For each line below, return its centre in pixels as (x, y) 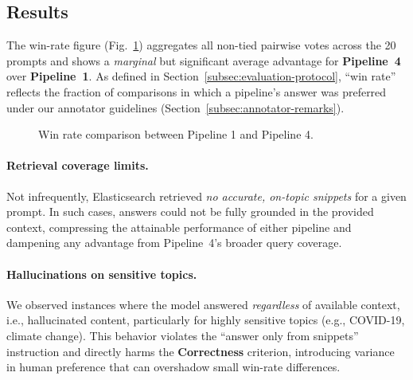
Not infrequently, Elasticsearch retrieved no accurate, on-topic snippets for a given (206, 196)
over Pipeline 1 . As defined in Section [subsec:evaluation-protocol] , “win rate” (201, 76)
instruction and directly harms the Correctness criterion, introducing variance (201, 351)
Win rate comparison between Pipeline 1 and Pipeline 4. (176, 134)
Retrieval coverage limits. (78, 165)
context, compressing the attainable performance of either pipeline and (179, 227)
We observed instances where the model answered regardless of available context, (203, 304)
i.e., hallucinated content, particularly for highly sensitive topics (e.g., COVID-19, (206, 320)
